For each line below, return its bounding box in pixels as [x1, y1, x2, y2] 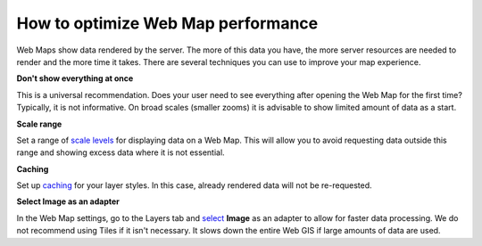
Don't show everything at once [16, 73, 134, 84]
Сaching [16, 163, 49, 174]
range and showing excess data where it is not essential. [16, 147, 225, 158]
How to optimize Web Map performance [16, 13, 319, 33]
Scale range [16, 119, 62, 129]
